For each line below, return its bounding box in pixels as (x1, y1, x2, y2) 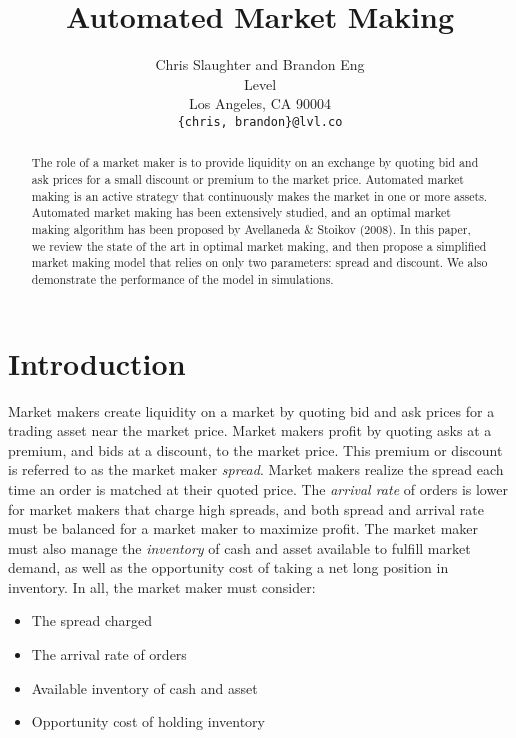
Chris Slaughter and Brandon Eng (155, 54, 365, 75)
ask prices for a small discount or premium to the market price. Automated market (31, 171, 464, 188)
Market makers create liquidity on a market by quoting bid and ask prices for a (8, 400, 495, 421)
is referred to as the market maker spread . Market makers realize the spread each (8, 459, 504, 480)
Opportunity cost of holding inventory (31, 711, 265, 732)
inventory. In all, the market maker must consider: (8, 576, 316, 597)
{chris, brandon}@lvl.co (177, 114, 343, 129)
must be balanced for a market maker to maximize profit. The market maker (8, 518, 479, 539)
